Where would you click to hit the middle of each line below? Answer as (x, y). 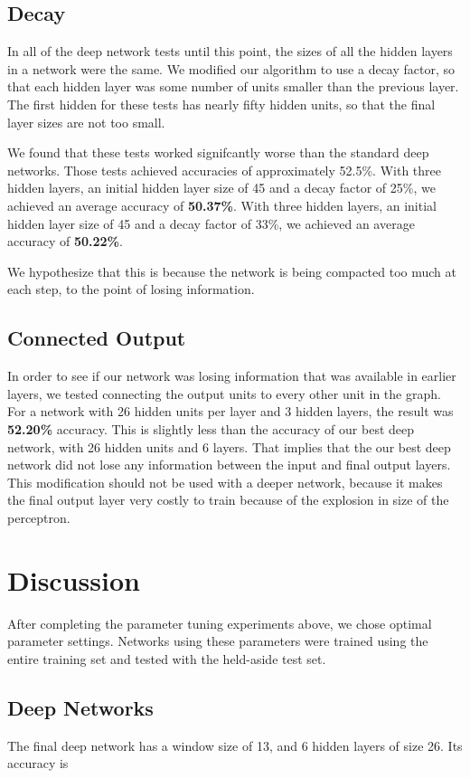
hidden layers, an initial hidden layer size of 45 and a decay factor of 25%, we (221, 188)
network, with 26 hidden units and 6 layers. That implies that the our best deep (229, 446)
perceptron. (39, 517)
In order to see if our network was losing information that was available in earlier (232, 376)
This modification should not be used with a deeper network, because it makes (225, 482)
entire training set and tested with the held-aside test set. (167, 658)
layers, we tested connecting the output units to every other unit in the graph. (224, 393)
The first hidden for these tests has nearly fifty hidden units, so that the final (221, 104)
